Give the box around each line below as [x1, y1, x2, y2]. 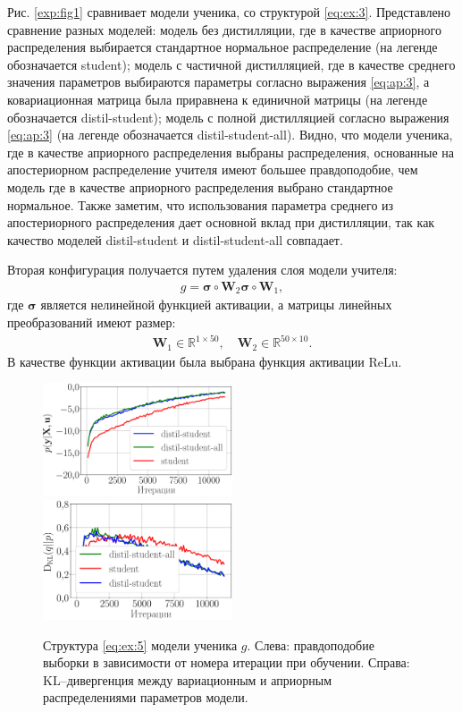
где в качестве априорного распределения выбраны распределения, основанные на [7, 142, 455, 161]
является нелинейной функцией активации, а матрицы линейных [40, 295, 392, 314]
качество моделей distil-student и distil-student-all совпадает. [7, 230, 343, 249]
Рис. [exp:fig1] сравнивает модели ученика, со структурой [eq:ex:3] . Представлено [7, 3, 451, 21]
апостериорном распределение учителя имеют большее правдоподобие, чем [7, 160, 418, 179]
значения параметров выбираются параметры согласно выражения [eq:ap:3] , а [7, 72, 430, 91]
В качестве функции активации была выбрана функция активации [7, 352, 365, 370]
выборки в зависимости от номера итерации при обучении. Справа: [43, 653, 410, 672]
